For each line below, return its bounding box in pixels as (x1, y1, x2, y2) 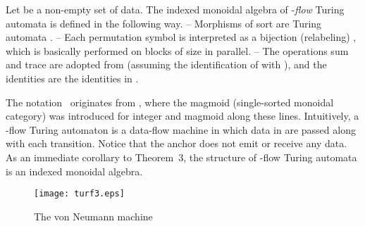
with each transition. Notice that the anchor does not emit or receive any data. (6, 136, 347, 151)
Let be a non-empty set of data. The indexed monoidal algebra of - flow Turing (6, 2, 345, 16)
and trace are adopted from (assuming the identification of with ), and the (6, 57, 327, 72)
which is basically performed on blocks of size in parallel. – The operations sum (6, 43, 349, 58)
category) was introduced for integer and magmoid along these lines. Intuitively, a (6, 108, 359, 123)
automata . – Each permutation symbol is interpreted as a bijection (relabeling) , (6, 30, 357, 44)
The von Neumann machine (34, 208, 153, 223)
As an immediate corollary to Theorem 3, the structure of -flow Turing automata (6, 149, 357, 164)
